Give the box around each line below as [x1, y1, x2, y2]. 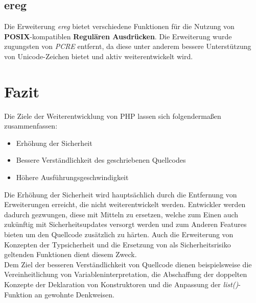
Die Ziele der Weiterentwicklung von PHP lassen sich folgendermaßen [4, 110, 221, 121]
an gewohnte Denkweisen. [34, 289, 114, 299]
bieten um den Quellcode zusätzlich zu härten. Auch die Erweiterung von [4, 229, 234, 240]
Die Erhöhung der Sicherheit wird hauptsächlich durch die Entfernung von [4, 189, 237, 199]
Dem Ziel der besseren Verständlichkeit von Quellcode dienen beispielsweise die [4, 259, 252, 269]
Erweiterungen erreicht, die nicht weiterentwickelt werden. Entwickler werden [4, 199, 246, 210]
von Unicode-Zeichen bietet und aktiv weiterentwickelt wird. [4, 50, 193, 61]
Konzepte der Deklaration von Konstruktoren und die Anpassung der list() [4, 279, 239, 290]
